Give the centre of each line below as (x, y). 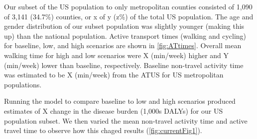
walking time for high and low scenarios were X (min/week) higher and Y (117, 55)
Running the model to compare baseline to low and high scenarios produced (120, 101)
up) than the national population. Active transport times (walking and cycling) (125, 35)
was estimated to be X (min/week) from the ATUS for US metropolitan (114, 75)
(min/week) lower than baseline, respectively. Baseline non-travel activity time (124, 65)
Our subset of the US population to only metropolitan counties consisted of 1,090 (128, 6)
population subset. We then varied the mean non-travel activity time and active (126, 120)
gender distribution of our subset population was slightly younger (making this (124, 26)
